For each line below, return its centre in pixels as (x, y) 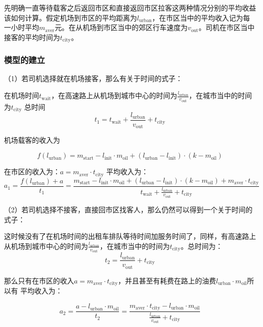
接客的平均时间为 (32, 37)
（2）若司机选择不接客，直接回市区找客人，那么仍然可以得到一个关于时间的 (128, 210)
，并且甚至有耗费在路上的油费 (167, 280)
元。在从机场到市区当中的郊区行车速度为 (121, 27)
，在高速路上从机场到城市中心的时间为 (114, 95)
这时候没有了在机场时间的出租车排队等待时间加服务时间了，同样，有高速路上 (130, 236)
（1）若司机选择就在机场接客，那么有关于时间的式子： (93, 78)
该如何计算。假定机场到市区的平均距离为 (70, 17)
